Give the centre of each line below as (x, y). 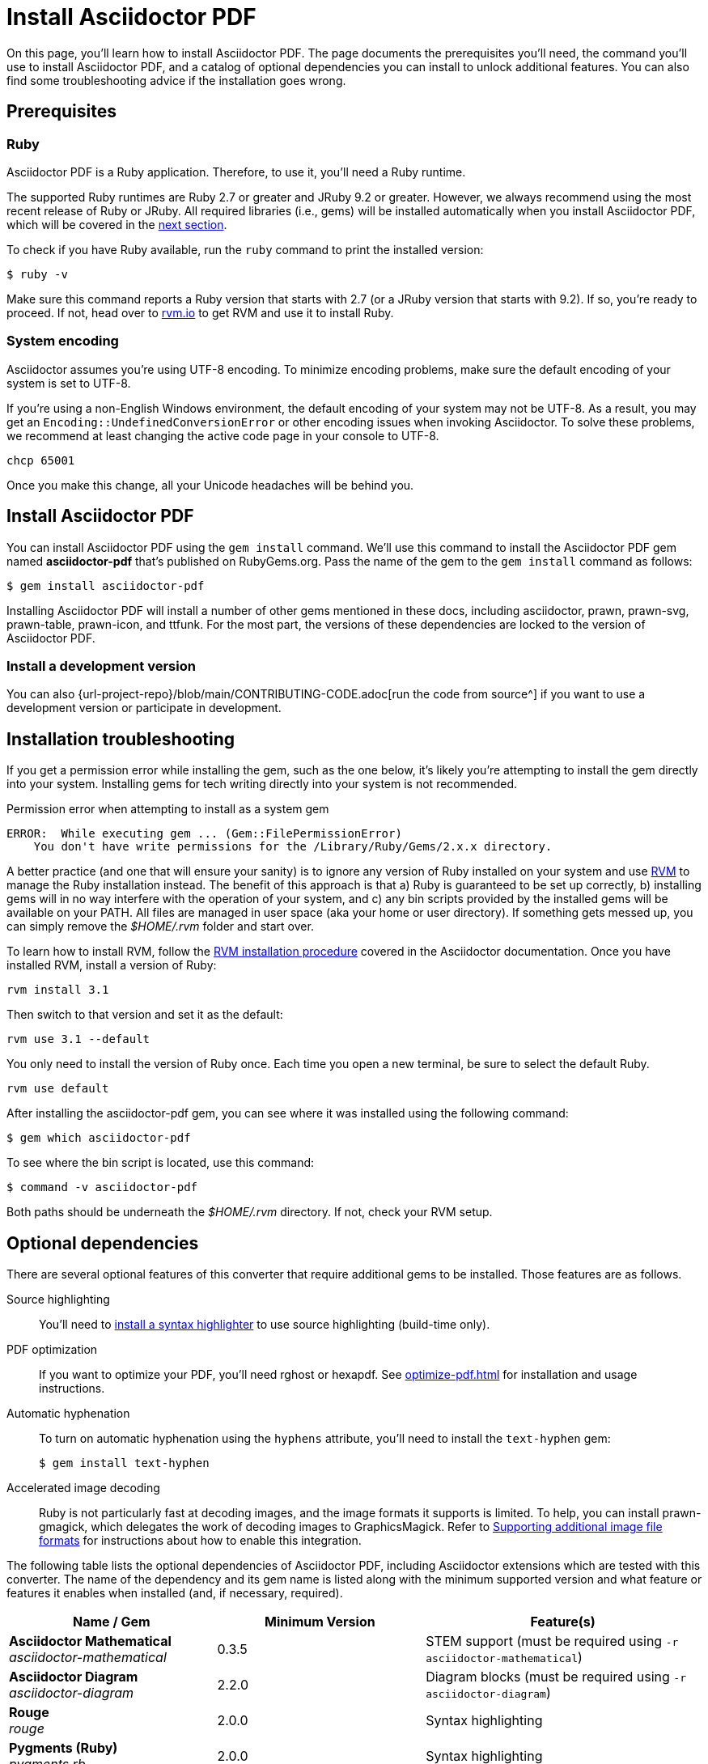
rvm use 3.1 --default (78, 1039)
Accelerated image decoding (83, 1488)
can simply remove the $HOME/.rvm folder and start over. (160, 927)
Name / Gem (112, 1622)
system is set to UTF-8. (69, 383)
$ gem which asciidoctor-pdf (99, 1138)
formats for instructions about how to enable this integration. (200, 1540)
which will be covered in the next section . (117, 224)
